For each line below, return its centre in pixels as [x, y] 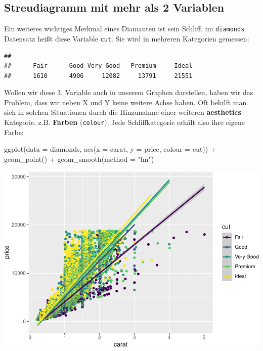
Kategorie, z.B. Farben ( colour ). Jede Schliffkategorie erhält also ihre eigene [124, 122]
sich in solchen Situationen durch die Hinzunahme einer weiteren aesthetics [123, 112]
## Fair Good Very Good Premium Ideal [98, 66]
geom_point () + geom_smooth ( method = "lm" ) [79, 159]
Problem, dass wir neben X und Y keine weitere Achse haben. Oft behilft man [125, 102]
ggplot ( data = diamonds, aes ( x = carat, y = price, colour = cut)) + [110, 149]
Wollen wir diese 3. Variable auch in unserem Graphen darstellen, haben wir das [129, 92]
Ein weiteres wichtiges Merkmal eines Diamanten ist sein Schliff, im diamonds [124, 29]
